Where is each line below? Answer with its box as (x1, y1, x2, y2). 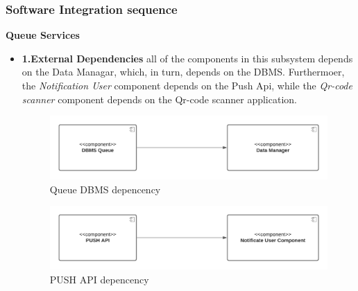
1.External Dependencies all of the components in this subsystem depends (22, 51, 353, 65)
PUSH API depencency (49, 272, 149, 286)
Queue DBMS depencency (49, 182, 161, 196)
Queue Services (6, 28, 80, 42)
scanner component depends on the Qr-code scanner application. (22, 91, 297, 106)
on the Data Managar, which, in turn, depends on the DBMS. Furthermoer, (22, 64, 345, 79)
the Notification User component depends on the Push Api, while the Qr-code (22, 78, 352, 92)
